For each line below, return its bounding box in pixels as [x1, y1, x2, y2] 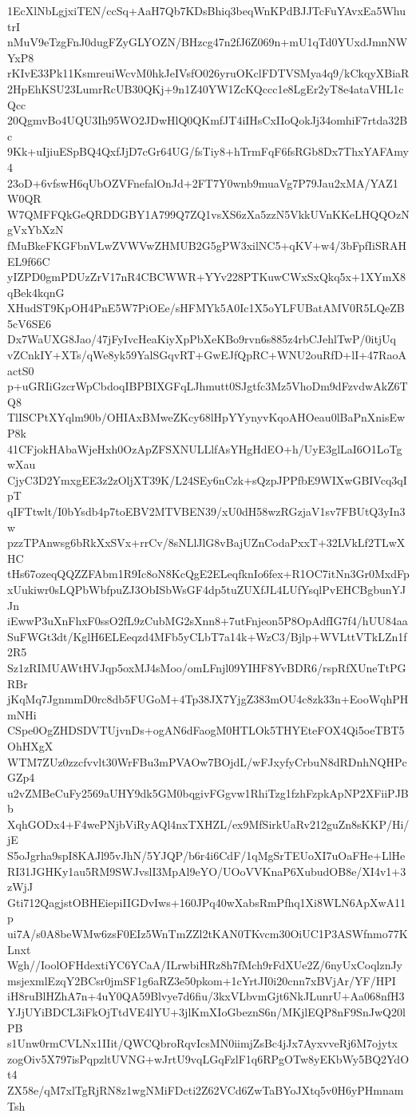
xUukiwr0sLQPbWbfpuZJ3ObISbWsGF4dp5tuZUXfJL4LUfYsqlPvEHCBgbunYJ [7, 580, 406, 597]
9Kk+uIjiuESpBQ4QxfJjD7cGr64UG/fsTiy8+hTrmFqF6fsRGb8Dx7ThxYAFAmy [7, 143, 409, 160]
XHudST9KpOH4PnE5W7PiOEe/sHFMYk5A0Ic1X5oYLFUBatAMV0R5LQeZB [7, 299, 405, 316]
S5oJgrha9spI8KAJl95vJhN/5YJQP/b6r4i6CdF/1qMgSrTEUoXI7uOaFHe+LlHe [7, 847, 406, 864]
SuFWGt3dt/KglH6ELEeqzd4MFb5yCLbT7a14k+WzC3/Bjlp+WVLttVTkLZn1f [7, 628, 407, 644]
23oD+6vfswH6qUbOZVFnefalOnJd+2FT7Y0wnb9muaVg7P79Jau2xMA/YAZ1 [7, 174, 398, 191]
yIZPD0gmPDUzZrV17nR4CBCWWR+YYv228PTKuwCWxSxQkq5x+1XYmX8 [7, 268, 406, 285]
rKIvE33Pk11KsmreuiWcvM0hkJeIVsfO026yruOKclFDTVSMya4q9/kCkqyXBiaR [7, 65, 410, 81]
